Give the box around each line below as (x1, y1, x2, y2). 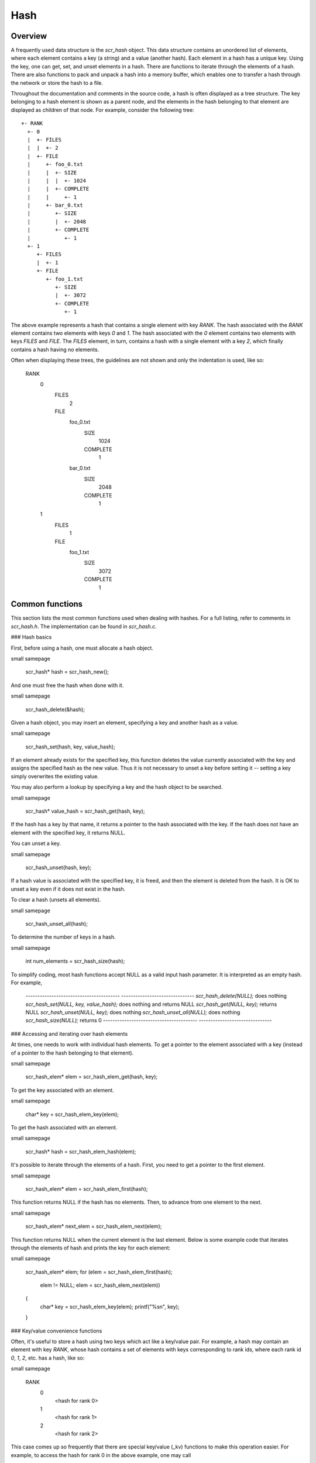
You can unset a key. (11, 840, 61, 847)
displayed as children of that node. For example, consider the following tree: (11, 106, 194, 114)
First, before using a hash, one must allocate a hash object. (11, 644, 153, 651)
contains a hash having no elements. (11, 346, 99, 353)
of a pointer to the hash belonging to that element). (11, 1049, 134, 1056)
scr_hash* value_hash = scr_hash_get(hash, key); (25, 808, 145, 815)
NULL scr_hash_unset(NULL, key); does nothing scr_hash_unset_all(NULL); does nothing (25, 1009, 241, 1016)
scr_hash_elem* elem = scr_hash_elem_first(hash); (25, 1185, 148, 1192)
